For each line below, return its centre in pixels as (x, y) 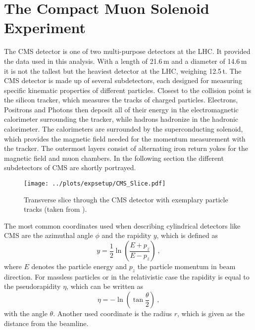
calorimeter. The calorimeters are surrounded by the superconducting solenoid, (124, 129)
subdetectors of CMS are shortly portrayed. (70, 167)
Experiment (45, 27)
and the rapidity (127, 235)
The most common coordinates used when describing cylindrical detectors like (122, 225)
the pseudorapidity (32, 286)
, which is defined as (187, 235)
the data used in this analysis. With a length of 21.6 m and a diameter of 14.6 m (126, 61)
